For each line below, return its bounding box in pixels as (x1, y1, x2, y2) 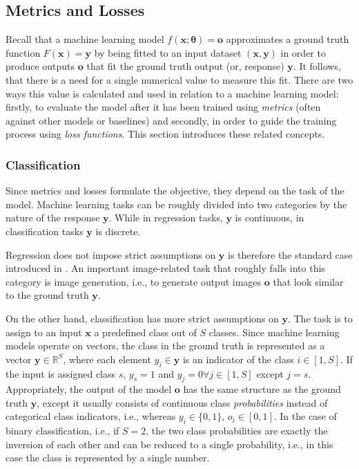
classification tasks (6, 223, 84, 238)
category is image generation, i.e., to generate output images (6, 274, 262, 288)
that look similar (273, 274, 344, 288)
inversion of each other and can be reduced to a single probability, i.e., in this (6, 436, 333, 451)
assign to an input (6, 324, 82, 339)
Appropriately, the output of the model (6, 382, 172, 396)
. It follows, (293, 59, 341, 73)
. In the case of (273, 409, 337, 423)
